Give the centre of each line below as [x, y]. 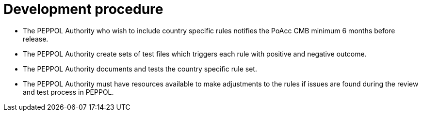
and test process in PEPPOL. [68, 92]
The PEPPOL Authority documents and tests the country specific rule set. [140, 69]
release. [36, 39]
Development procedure [83, 9]
